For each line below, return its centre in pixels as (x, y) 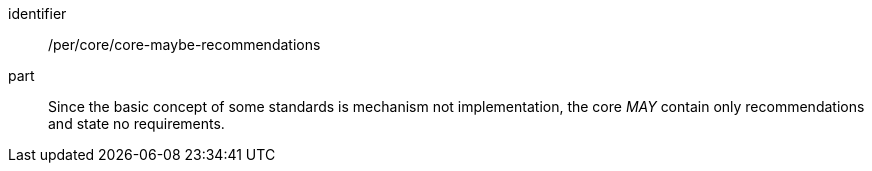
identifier (37, 13)
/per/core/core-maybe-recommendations (184, 44)
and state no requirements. (136, 123)
